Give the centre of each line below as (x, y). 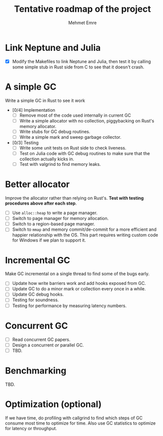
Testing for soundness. (35, 300)
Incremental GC (38, 260)
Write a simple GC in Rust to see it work (45, 100)
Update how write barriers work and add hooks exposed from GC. (79, 283)
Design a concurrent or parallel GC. (48, 345)
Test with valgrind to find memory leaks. (60, 164)
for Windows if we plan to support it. (49, 240)
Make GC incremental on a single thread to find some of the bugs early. (77, 274)
